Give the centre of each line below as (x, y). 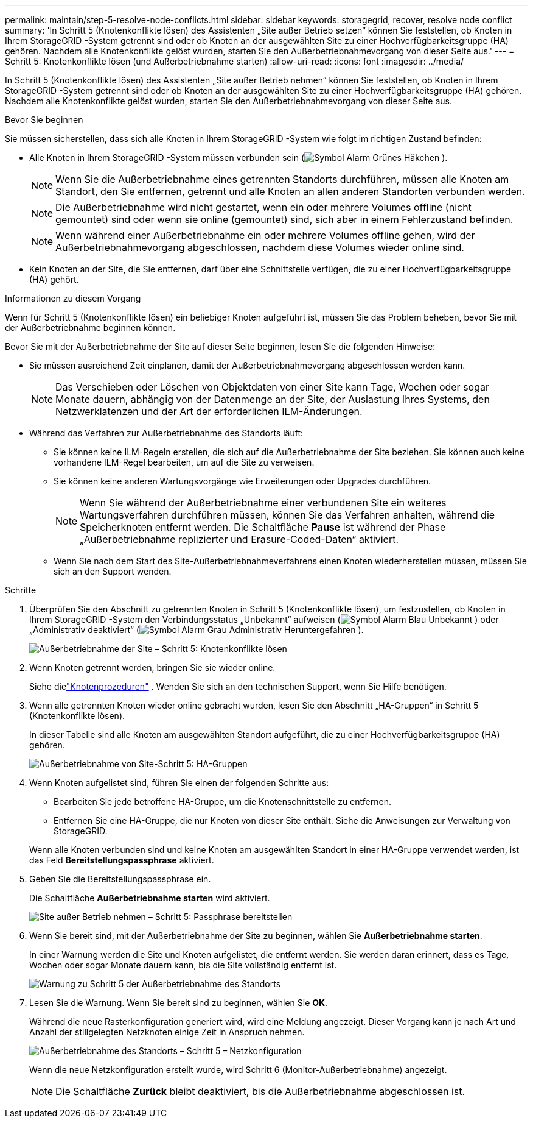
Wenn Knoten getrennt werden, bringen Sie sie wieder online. (152, 668)
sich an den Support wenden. (113, 571)
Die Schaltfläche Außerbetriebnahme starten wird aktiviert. (150, 898)
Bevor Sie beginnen (44, 120)
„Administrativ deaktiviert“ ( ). (197, 630)
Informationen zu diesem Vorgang (73, 298)
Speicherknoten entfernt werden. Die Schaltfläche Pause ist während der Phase (263, 527)
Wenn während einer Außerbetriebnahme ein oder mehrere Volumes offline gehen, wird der (265, 235)
